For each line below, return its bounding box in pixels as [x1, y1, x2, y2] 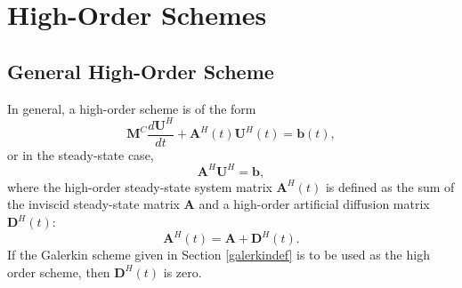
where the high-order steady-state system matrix [7, 177, 272, 196]
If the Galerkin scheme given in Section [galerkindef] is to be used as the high [7, 245, 430, 264]
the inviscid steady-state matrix [7, 195, 180, 213]
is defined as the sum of [325, 177, 455, 196]
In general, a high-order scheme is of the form [7, 99, 256, 117]
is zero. [163, 262, 202, 281]
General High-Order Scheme [7, 57, 274, 84]
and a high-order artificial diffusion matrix [199, 195, 430, 213]
